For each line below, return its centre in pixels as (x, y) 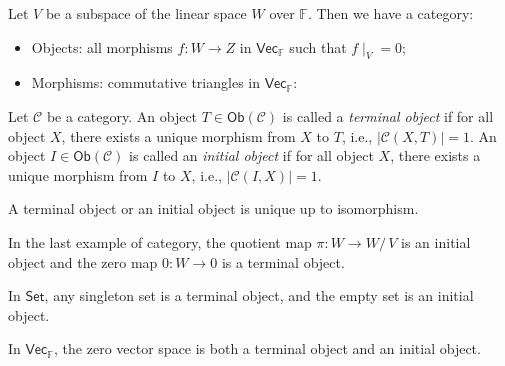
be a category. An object (122, 115)
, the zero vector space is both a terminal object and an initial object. (267, 348)
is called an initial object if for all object (251, 155)
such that (318, 46)
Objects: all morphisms (102, 46)
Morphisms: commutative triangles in (145, 82)
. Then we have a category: (390, 13)
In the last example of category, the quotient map (160, 241)
